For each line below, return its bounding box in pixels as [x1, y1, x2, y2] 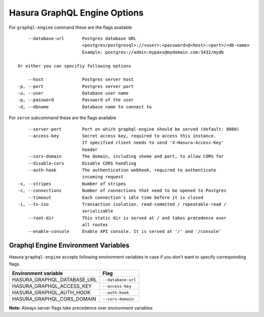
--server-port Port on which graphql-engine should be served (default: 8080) [27, 126, 240, 132]
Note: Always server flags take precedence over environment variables [9, 305, 153, 311]
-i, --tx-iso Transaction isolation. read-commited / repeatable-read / [18, 201, 227, 207]
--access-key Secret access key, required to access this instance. [27, 133, 217, 139]
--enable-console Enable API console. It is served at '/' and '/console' [27, 229, 221, 234]
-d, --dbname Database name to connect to [18, 104, 152, 109]
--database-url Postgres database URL [27, 36, 136, 41]
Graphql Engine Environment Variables [9, 241, 130, 250]
